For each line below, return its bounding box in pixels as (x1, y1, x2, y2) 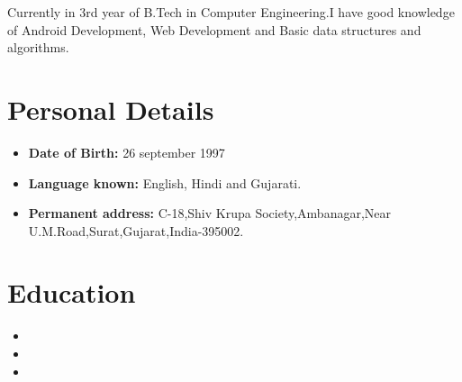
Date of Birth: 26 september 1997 (28, 142, 225, 161)
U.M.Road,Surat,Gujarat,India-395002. (28, 221, 244, 240)
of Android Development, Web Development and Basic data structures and (7, 20, 421, 39)
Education (7, 274, 136, 311)
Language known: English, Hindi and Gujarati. (28, 173, 302, 192)
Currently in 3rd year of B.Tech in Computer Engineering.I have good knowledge (7, 3, 455, 21)
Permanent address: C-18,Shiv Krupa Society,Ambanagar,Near (28, 204, 392, 223)
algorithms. (7, 38, 69, 57)
